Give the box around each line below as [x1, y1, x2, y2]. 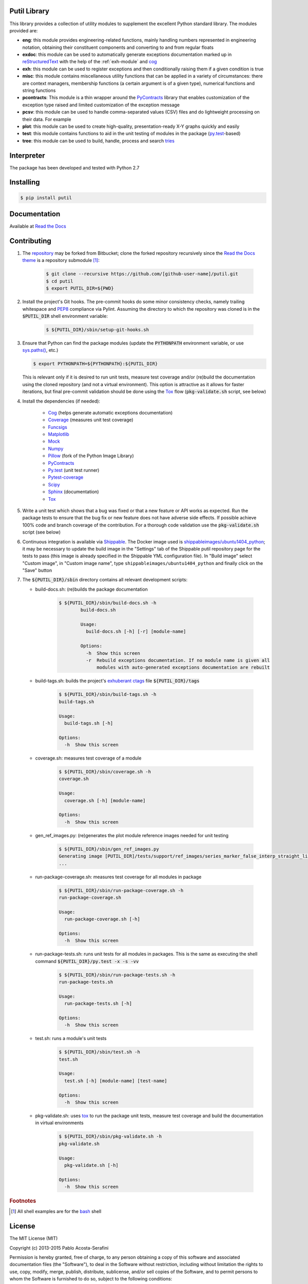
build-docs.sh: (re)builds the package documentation [35, 586, 148, 592]
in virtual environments [35, 1120, 84, 1126]
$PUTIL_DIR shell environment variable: [22, 313, 108, 319]
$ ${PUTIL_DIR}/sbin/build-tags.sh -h [59, 691, 157, 697]
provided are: [9, 27, 38, 33]
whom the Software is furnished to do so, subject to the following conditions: [9, 1276, 172, 1282]
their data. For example [22, 116, 71, 122]
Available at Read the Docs [9, 223, 66, 230]
